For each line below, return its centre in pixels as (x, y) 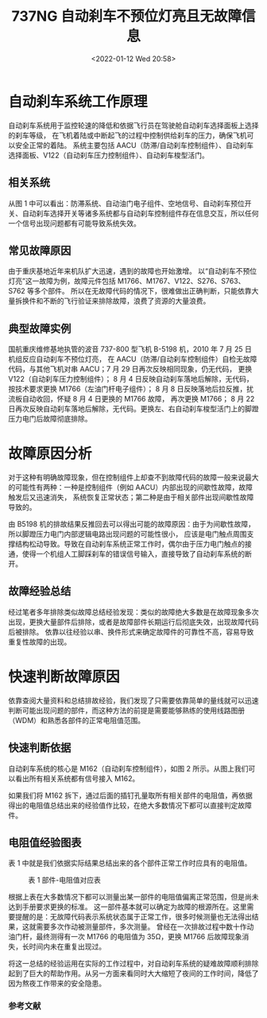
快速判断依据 (40, 748)
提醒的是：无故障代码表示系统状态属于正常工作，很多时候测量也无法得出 (133, 917)
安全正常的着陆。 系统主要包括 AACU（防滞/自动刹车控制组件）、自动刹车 (134, 145)
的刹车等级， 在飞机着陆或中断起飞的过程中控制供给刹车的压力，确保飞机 (128, 135)
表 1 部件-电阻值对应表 (65, 880)
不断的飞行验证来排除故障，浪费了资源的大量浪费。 (126, 301)
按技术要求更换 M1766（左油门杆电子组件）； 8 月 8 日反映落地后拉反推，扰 (131, 389)
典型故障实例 (40, 328)
